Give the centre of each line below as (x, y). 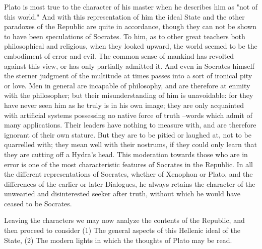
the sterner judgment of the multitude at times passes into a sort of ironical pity (128, 76)
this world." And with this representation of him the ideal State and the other (124, 16)
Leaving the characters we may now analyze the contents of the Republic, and (124, 220)
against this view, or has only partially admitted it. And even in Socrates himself (129, 66)
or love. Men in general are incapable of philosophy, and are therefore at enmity (127, 85)
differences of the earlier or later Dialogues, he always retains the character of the (130, 183)
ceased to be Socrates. (38, 203)
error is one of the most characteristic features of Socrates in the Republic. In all (128, 164)
